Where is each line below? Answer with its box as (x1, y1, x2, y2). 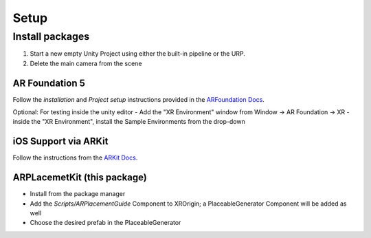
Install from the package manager (30, 190, 126, 198)
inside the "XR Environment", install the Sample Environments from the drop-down (12, 118, 245, 126)
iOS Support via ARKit (12, 136, 109, 147)
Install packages (12, 30, 90, 43)
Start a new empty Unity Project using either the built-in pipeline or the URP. (30, 50, 245, 58)
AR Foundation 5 (12, 77, 85, 89)
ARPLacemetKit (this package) (12, 172, 147, 184)
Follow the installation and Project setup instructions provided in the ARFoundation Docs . (12, 95, 265, 103)
